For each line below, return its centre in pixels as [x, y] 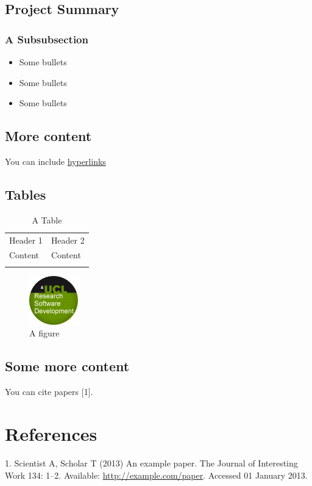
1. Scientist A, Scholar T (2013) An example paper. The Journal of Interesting [151, 462]
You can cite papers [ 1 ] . [49, 392]
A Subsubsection [47, 39]
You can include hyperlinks [55, 161]
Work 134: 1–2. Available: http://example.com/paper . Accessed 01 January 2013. [156, 475]
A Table [47, 219]
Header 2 [68, 240]
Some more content [67, 366]
